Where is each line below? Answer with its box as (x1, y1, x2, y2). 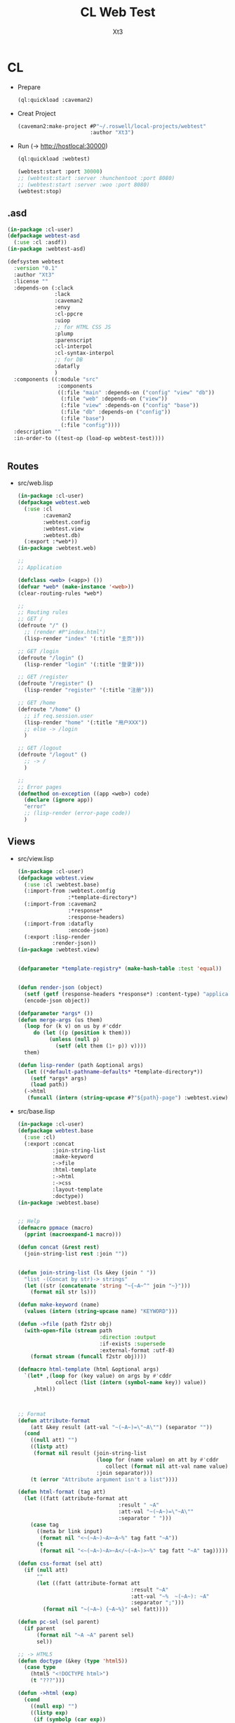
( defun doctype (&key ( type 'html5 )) (17, 1657, 128, 1665)
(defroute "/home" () (17, 706, 81, 713)
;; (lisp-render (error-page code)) (24, 810, 131, 817)
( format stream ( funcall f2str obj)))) (30, 1353, 147, 1360)
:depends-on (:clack (13, 284, 74, 292)
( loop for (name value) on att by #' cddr (95, 1456, 219, 1463)
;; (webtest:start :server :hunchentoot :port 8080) (17, 175, 175, 182)
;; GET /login (17, 647, 59, 654)
